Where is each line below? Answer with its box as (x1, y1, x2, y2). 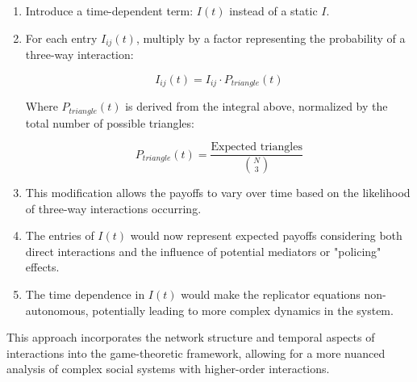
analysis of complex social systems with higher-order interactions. (6, 360, 330, 377)
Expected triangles (211, 141, 302, 153)
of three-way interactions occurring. (25, 199, 202, 216)
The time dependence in (25, 286, 145, 303)
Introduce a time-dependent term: (25, 2, 194, 19)
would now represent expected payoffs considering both (130, 227, 402, 244)
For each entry (25, 29, 98, 46)
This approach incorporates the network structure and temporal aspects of (6, 329, 375, 346)
